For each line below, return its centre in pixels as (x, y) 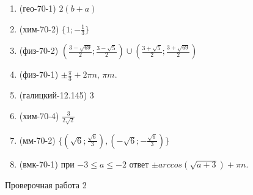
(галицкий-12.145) (53, 95)
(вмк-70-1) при (47, 164)
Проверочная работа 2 (46, 184)
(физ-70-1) (39, 74)
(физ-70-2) (39, 50)
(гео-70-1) (38, 8)
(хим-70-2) (39, 28)
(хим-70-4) (39, 115)
